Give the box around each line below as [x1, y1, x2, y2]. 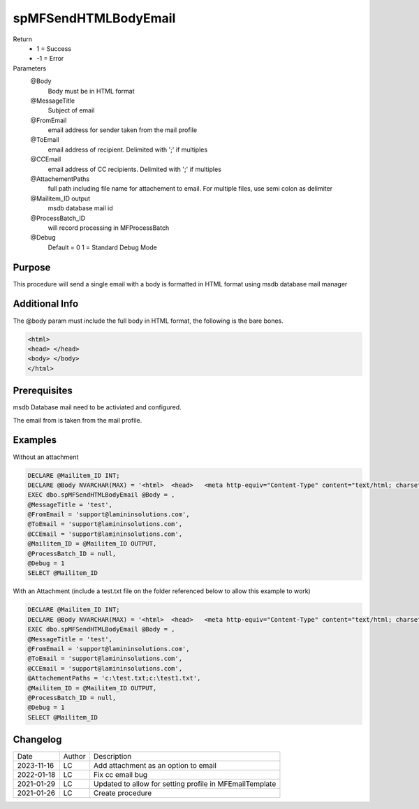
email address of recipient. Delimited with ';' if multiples [47, 145, 208, 154]
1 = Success [36, 44, 72, 52]
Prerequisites [13, 385, 73, 397]
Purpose [13, 261, 51, 273]
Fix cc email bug [93, 770, 148, 780]
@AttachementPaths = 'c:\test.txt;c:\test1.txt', [27, 674, 201, 683]
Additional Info [13, 298, 79, 310]
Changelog [13, 734, 62, 745]
